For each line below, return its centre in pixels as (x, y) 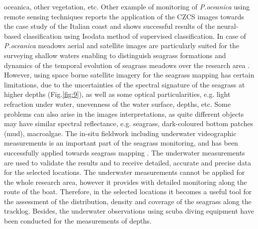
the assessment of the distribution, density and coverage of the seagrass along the (128, 201)
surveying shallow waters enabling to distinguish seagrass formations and (115, 55)
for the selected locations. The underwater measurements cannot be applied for (125, 172)
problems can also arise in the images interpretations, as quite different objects (124, 114)
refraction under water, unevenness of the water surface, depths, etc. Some (117, 104)
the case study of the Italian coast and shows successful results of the (109, 26)
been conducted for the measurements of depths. (78, 221)
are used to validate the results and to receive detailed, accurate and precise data (128, 162)
